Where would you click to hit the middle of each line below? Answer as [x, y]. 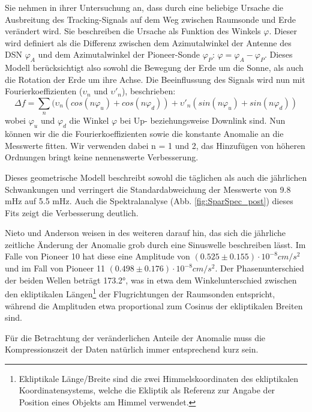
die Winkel [89, 120]
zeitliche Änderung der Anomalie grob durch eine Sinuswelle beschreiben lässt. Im [155, 244]
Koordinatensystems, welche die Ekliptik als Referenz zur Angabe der [147, 390]
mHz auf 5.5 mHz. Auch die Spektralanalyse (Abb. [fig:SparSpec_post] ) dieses [149, 201]
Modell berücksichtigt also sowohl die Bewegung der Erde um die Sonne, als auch [154, 68]
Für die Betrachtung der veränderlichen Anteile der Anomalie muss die [135, 337]
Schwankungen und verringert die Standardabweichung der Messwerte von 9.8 [148, 189]
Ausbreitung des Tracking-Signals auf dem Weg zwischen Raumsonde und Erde [151, 19]
